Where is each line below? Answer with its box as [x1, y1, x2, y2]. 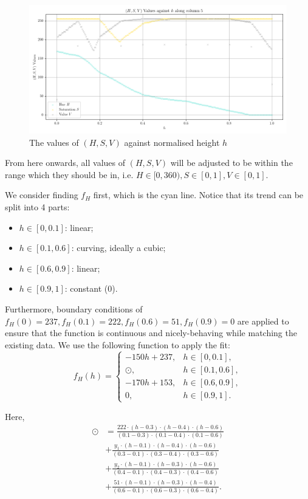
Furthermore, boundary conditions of [5, 302, 143, 315]
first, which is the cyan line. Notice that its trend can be [93, 188, 304, 201]
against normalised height [124, 136, 220, 148]
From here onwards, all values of [5, 156, 126, 169]
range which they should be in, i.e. [5, 168, 134, 181]
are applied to [237, 314, 289, 327]
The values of [29, 136, 79, 148]
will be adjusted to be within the [170, 156, 293, 169]
